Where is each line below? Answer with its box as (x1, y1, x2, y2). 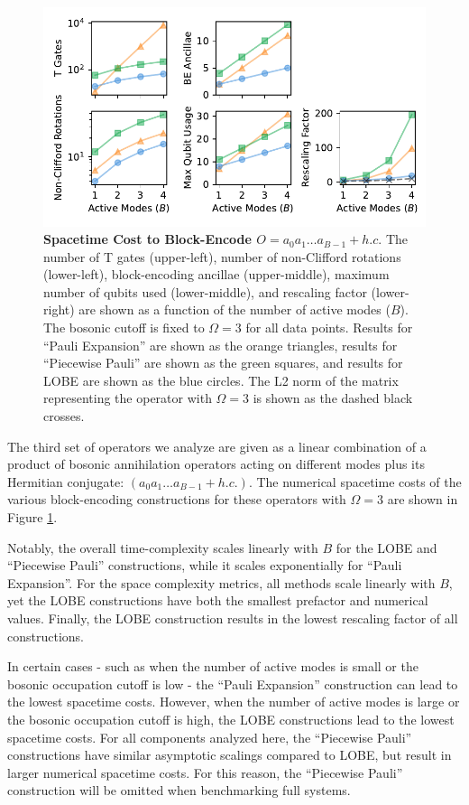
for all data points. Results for (245, 318, 413, 337)
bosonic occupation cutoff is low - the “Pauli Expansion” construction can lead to (7, 674, 458, 693)
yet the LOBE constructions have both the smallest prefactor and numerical (7, 591, 428, 610)
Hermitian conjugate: (7, 472, 124, 491)
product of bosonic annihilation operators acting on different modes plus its (7, 454, 425, 473)
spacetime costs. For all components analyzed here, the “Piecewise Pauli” (7, 727, 412, 746)
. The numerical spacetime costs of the (248, 472, 462, 491)
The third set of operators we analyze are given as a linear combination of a (7, 436, 427, 455)
